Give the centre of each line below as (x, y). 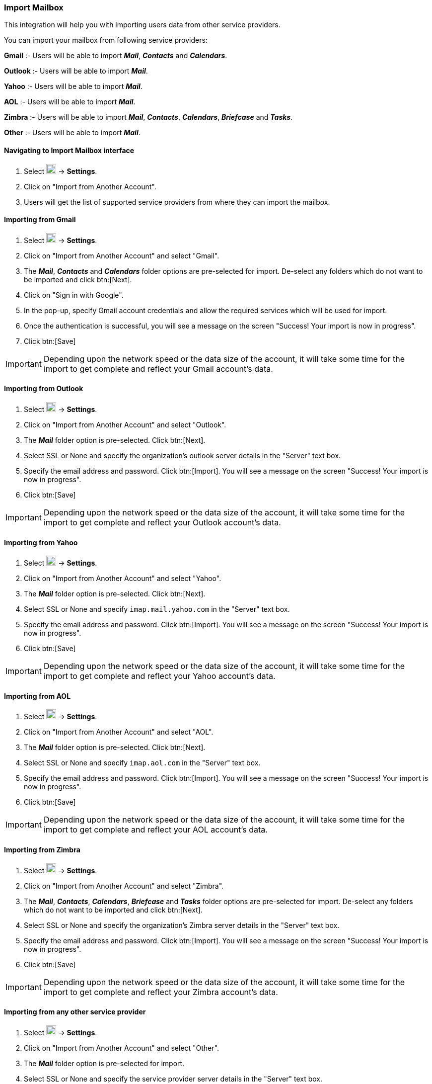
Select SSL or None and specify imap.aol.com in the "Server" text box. (142, 763)
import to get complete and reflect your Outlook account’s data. (162, 523)
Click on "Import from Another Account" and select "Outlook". (125, 425)
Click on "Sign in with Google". (74, 295)
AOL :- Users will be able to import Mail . (70, 102)
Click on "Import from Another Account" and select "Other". (121, 1048)
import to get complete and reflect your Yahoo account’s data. (159, 676)
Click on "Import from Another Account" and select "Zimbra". (124, 886)
